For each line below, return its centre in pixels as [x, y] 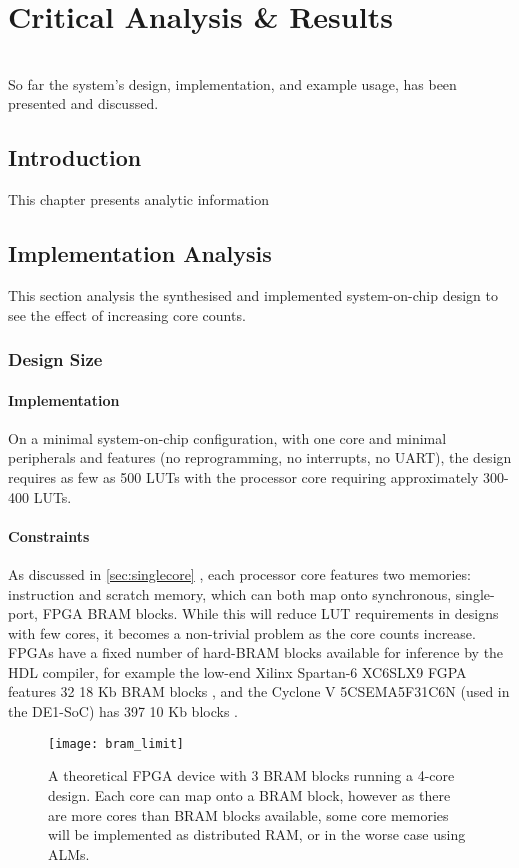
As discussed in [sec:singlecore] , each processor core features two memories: [239, 573]
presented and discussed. [83, 103]
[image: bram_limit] [116, 743]
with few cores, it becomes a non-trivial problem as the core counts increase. [242, 632]
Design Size [55, 359]
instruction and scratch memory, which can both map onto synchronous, [230, 593]
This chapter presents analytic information [138, 199]
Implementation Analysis [140, 253]
